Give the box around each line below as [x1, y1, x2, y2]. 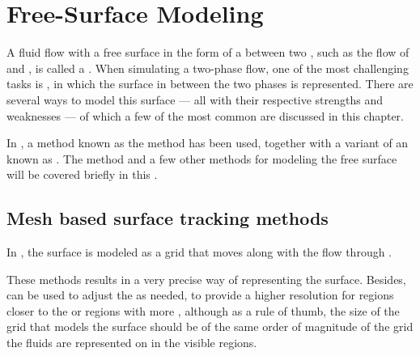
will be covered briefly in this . [6, 166, 158, 183]
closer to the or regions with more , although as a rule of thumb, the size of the [6, 302, 400, 319]
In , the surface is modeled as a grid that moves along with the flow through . [6, 244, 392, 261]
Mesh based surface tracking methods [6, 206, 329, 231]
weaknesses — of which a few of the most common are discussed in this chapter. [6, 107, 404, 124]
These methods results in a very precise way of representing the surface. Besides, [6, 270, 406, 287]
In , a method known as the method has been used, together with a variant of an [6, 134, 409, 151]
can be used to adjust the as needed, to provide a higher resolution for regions [6, 286, 394, 303]
